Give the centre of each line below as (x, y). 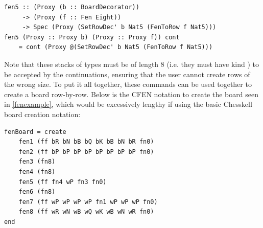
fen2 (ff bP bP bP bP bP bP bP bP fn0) (86, 152)
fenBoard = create (35, 132)
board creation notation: (42, 114)
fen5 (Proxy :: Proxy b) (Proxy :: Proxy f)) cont (92, 37)
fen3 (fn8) (37, 162)
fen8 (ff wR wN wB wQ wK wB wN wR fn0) (86, 212)
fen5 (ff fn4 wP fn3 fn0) (63, 182)
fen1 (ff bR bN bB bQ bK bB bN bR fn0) (86, 142)
